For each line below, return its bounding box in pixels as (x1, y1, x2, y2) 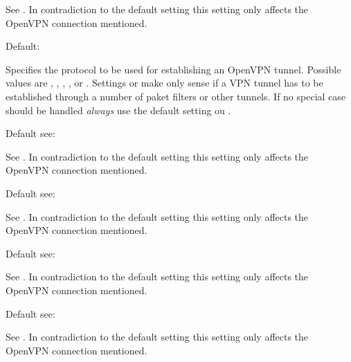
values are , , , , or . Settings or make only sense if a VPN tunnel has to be (6, 75, 323, 90)
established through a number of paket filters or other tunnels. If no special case (6, 89, 346, 103)
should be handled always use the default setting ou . (6, 102, 231, 117)
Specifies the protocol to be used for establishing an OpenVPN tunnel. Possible (6, 62, 341, 76)
